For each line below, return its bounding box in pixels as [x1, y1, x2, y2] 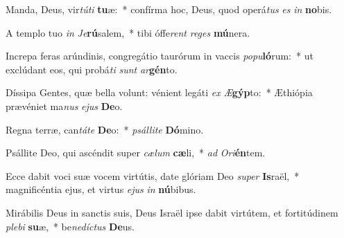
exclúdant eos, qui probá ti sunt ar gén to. [6, 62, 178, 76]
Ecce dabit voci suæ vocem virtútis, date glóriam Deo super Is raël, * [6, 168, 300, 183]
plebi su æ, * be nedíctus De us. [6, 219, 135, 233]
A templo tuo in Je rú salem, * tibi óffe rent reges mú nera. [6, 25, 250, 39]
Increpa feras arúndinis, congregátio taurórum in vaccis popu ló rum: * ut [6, 48, 313, 63]
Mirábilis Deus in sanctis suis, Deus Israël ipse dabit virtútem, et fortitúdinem [6, 205, 338, 219]
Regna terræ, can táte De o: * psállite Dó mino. [6, 122, 204, 136]
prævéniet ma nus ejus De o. [6, 98, 123, 113]
